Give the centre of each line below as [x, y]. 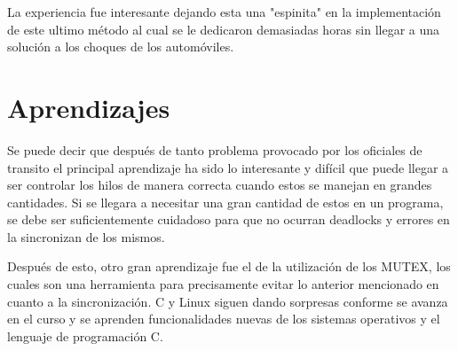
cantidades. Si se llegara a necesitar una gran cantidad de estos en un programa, [225, 202]
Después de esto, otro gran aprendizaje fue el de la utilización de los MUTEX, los [229, 266]
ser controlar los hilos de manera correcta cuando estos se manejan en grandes [220, 185]
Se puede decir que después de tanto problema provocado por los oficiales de [215, 149]
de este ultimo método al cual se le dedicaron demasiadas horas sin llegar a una [224, 29]
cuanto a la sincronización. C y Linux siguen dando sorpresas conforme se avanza [228, 301]
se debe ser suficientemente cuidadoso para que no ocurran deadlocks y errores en [229, 219]
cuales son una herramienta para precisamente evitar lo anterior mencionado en [223, 284]
